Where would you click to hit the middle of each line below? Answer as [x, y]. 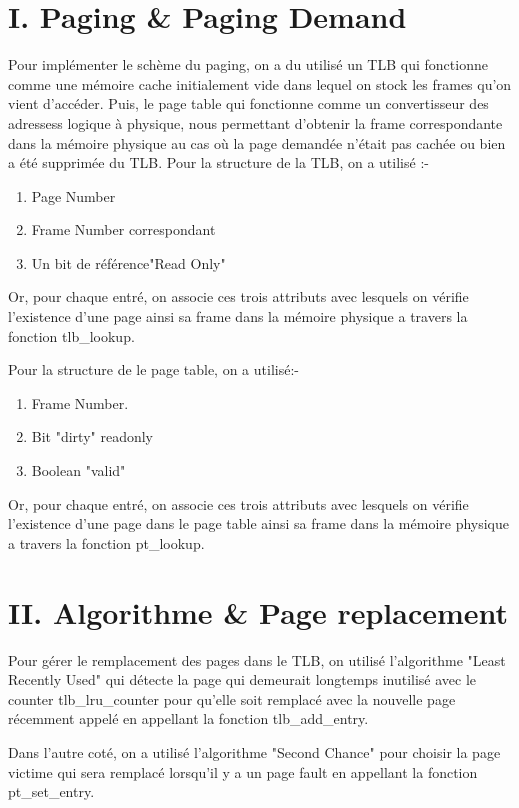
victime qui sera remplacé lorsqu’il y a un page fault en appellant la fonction [243, 771]
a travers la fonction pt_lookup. [106, 542]
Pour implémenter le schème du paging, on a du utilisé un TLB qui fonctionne [248, 64]
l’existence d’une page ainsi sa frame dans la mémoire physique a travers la [238, 316]
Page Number [73, 195]
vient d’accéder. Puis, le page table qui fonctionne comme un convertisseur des [248, 103]
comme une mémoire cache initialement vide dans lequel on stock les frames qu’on [260, 83]
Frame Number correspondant [123, 229]
